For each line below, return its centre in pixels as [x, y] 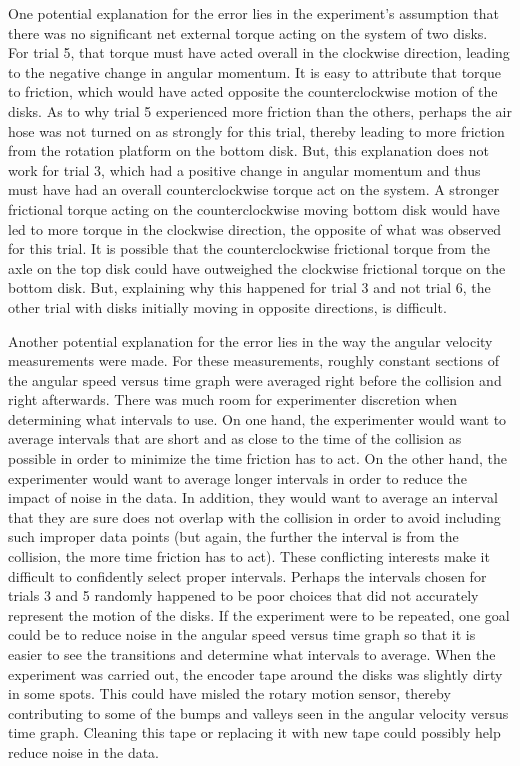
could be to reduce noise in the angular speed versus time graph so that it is [242, 634]
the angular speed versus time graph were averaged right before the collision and [255, 379]
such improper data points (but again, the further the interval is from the [233, 536]
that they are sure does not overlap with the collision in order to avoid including [254, 516]
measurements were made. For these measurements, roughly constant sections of [253, 360]
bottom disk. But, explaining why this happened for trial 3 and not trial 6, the [249, 287]
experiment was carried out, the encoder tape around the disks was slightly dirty [255, 673]
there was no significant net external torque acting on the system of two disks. [248, 32]
